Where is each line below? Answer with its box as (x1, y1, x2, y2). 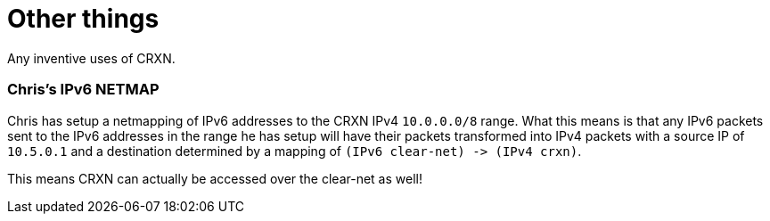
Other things (7, 4, 160, 34)
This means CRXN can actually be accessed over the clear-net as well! (7, 170, 422, 186)
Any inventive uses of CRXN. (7, 50, 176, 66)
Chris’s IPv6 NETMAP (7, 80, 160, 99)
